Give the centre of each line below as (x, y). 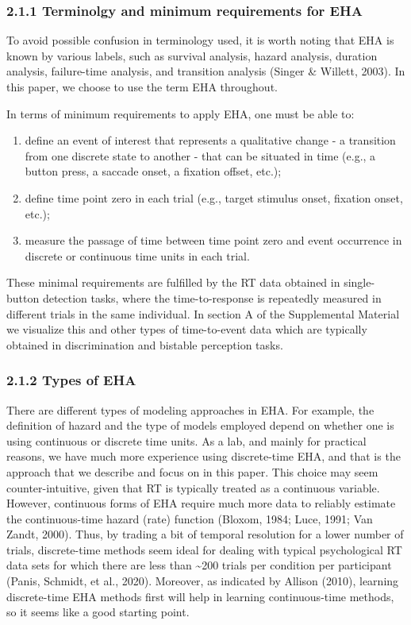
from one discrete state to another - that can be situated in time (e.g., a (200, 155)
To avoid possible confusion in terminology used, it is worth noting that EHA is (200, 40)
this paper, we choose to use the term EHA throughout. (142, 87)
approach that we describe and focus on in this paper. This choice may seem (192, 471)
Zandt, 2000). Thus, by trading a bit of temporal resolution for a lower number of (205, 534)
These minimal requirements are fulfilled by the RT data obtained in (173, 282)
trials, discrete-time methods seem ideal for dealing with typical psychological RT (204, 549)
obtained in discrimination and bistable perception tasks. (145, 344)
